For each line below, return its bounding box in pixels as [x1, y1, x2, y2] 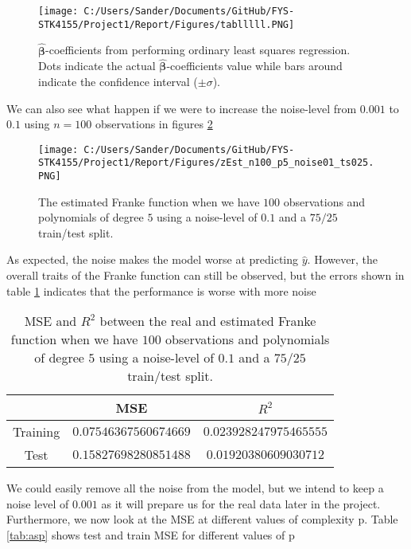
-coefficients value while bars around [166, 57, 343, 74]
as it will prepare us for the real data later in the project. [101, 495, 381, 512]
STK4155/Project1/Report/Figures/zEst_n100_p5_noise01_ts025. [38, 157, 374, 169]
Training [13, 422, 60, 441]
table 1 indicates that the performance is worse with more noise [6, 282, 316, 299]
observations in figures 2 [95, 116, 213, 132]
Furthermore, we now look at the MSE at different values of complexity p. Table [6, 511, 398, 527]
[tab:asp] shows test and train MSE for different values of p [6, 527, 295, 543]
